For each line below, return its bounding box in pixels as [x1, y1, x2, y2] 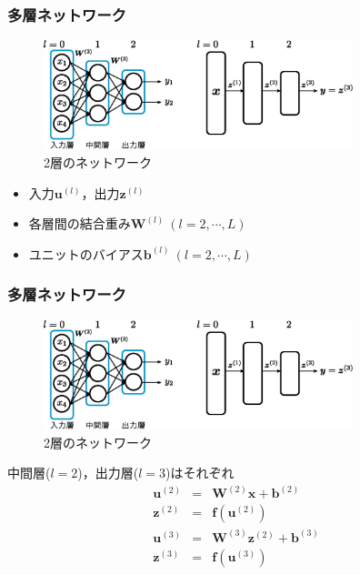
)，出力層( [77, 463, 139, 482]
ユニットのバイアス [28, 244, 144, 263]
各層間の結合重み [28, 214, 131, 233]
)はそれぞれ [165, 463, 235, 482]
